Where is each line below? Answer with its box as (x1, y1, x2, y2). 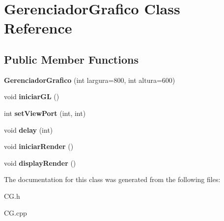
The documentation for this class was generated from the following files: (4, 174, 221, 184)
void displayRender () (4, 157, 76, 168)
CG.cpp (4, 207, 27, 218)
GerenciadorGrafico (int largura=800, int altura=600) (4, 74, 175, 85)
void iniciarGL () (4, 91, 59, 102)
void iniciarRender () (4, 141, 74, 151)
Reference (4, 18, 72, 38)
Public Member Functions (4, 51, 139, 67)
